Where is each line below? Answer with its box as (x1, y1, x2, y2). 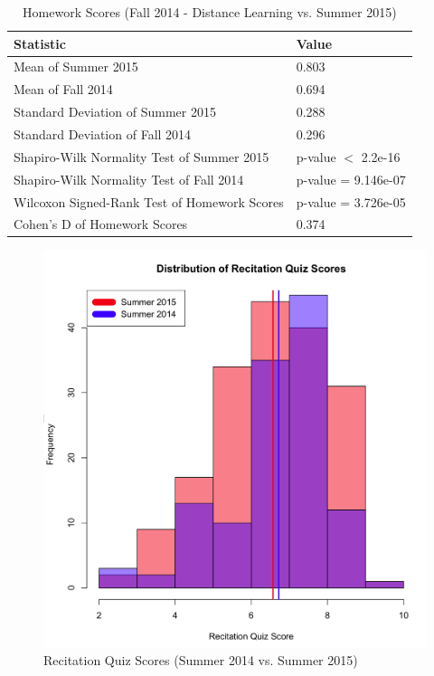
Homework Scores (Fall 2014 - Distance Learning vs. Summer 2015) (23, 3, 397, 21)
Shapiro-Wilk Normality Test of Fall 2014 (14, 169, 244, 188)
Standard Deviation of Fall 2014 (14, 124, 192, 143)
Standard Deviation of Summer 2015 (14, 102, 216, 121)
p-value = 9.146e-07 (296, 169, 406, 188)
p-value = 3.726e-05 (296, 192, 406, 211)
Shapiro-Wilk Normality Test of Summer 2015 (14, 147, 269, 166)
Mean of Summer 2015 (14, 57, 138, 76)
